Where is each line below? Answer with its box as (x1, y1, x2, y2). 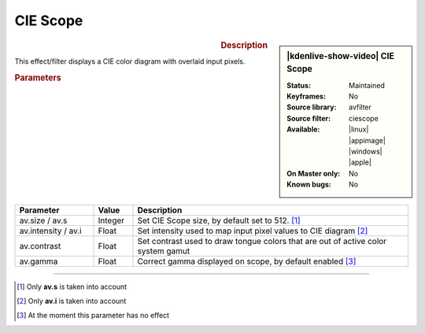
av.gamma (19, 256, 58, 267)
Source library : (286, 102, 337, 112)
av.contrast (19, 240, 61, 251)
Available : (286, 124, 320, 134)
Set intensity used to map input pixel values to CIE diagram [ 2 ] (137, 225, 368, 236)
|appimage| (349, 135, 386, 145)
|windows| (349, 146, 382, 157)
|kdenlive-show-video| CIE (286, 50, 395, 61)
